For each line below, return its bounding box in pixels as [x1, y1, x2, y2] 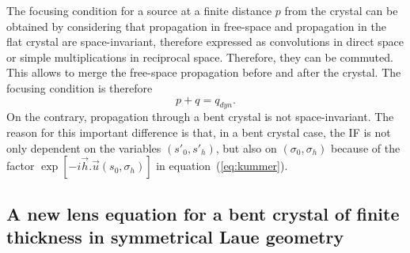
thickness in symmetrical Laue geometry [6, 224, 344, 248]
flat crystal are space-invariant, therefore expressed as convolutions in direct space [6, 33, 404, 50]
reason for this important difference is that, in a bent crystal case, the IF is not [6, 123, 391, 140]
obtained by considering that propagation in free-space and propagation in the [6, 17, 386, 34]
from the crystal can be [284, 2, 398, 18]
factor [6, 157, 35, 174]
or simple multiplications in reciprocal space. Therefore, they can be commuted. [6, 48, 393, 65]
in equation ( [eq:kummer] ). [156, 157, 288, 174]
